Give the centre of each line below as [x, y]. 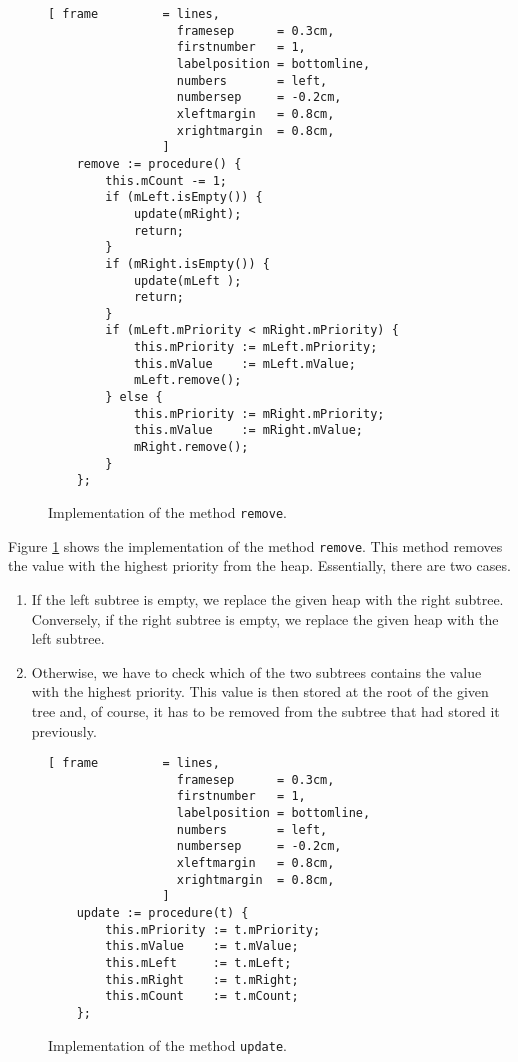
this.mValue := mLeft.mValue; [244, 363]
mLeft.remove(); [187, 380]
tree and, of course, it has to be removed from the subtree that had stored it [265, 710]
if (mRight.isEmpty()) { [187, 263]
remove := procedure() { [159, 163]
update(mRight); [187, 213]
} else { [134, 397]
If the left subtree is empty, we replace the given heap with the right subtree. [267, 598]
